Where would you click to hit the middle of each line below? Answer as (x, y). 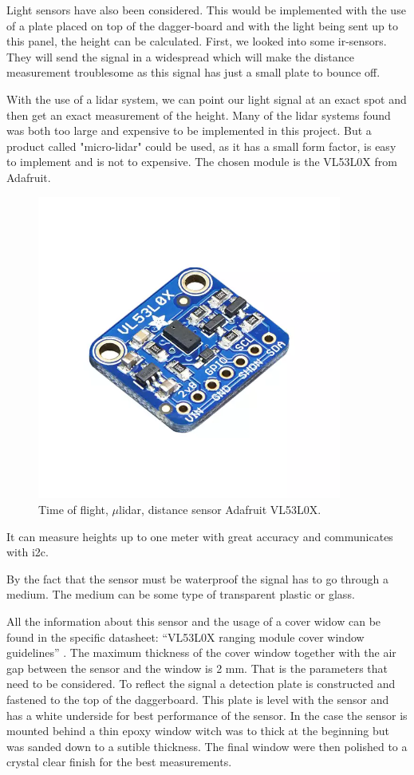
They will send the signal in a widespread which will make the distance (180, 56)
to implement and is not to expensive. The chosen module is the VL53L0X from (202, 162)
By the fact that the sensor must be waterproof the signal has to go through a (198, 578)
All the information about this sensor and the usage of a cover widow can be (194, 621)
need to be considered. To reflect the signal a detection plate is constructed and (201, 684)
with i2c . (28, 552)
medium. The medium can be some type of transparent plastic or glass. (181, 594)
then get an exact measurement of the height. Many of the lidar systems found (199, 115)
